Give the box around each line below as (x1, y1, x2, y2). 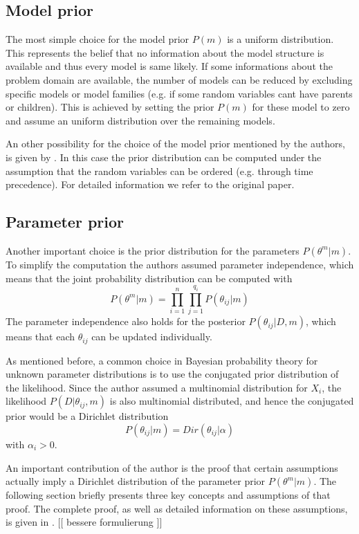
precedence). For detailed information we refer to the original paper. (6, 177, 295, 192)
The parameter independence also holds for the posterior (6, 314, 246, 329)
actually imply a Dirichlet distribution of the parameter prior (6, 474, 266, 488)
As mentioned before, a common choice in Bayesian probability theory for (6, 353, 318, 367)
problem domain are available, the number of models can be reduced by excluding (6, 72, 353, 86)
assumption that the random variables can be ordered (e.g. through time (6, 163, 313, 178)
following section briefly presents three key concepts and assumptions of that (6, 488, 331, 502)
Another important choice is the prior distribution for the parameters (6, 243, 300, 257)
